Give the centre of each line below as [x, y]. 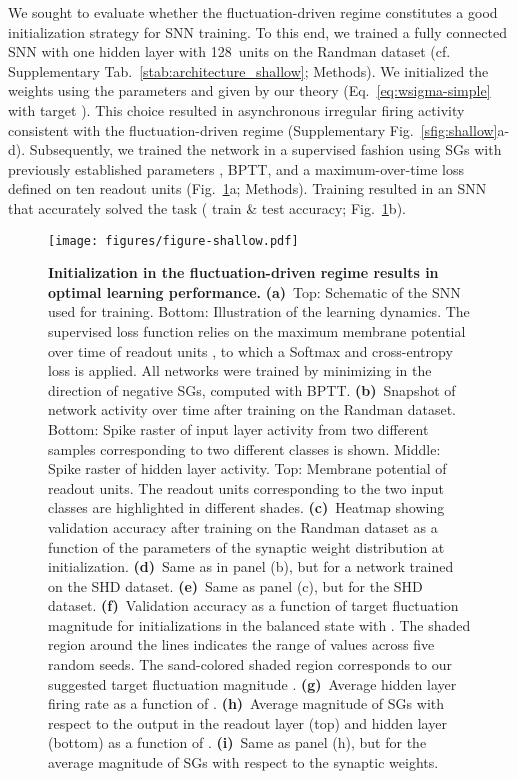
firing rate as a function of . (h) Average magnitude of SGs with [246, 703]
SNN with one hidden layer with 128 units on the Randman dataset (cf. [229, 51]
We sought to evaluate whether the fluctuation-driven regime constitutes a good [253, 12]
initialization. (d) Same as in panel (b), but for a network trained [251, 566]
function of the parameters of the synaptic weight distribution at [246, 546]
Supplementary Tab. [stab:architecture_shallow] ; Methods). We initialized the [248, 70]
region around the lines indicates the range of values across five [241, 644]
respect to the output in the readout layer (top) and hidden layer [247, 722]
